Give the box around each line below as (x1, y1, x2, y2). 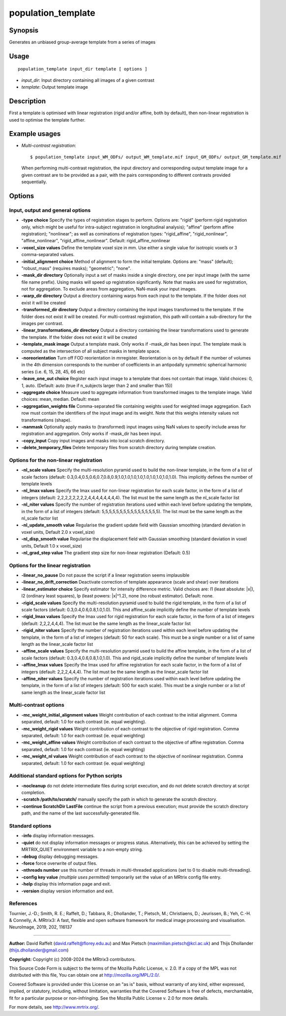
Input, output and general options (9, 207, 91, 214)
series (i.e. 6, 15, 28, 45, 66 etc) (21, 368, 86, 374)
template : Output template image (21, 84, 88, 90)
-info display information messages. (21, 833, 95, 839)
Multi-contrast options (9, 702, 65, 709)
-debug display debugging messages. (21, 853, 99, 859)
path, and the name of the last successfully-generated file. (21, 810, 140, 816)
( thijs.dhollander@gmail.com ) (9, 947, 69, 953)
